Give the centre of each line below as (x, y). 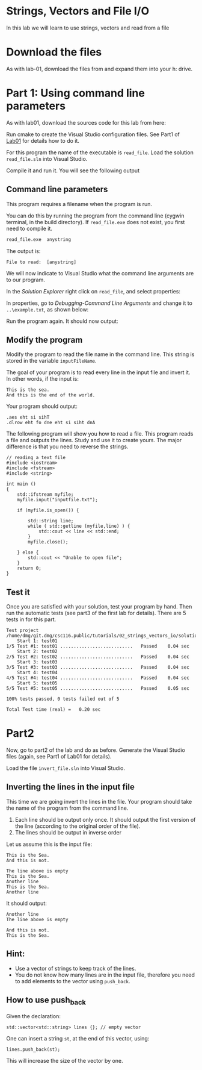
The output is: (23, 251)
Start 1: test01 (38, 641)
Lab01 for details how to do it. (43, 140)
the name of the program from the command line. (67, 808)
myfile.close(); (48, 542)
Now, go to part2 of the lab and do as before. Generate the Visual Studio (96, 750)
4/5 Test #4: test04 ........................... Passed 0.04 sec (98, 678)
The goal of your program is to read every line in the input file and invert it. (98, 372)
